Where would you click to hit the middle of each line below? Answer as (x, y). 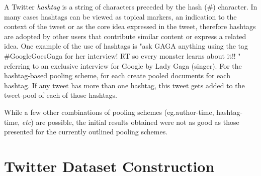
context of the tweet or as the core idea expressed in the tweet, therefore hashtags (130, 26)
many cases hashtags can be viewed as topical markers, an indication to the (120, 16)
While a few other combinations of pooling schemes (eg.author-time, (109, 112)
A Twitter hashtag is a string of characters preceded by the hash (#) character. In (131, 7)
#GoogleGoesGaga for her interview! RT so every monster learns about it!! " (122, 55)
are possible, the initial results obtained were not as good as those (138, 122)
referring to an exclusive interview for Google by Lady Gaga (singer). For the (123, 65)
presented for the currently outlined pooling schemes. (86, 132)
